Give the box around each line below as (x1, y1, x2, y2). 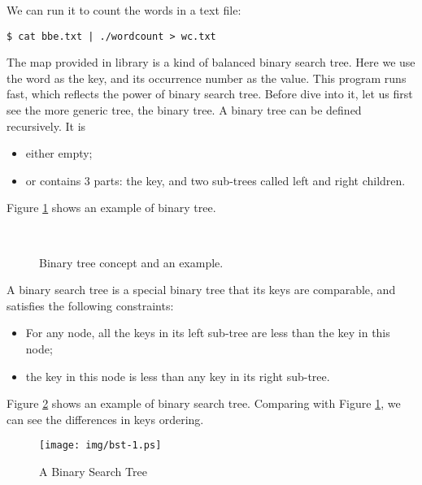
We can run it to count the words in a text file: (7, 2, 241, 18)
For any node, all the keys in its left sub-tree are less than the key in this (25, 324, 390, 341)
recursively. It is (7, 117, 86, 134)
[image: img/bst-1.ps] (39, 440, 162, 452)
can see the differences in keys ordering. (7, 410, 204, 427)
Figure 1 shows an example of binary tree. (7, 199, 216, 216)
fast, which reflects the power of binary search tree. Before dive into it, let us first (7, 85, 413, 102)
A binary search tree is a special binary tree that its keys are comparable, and (7, 281, 396, 298)
